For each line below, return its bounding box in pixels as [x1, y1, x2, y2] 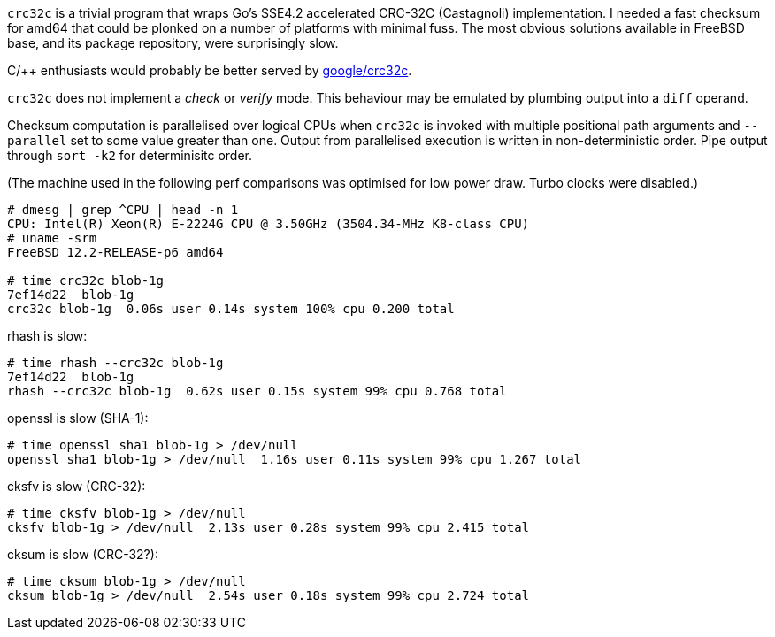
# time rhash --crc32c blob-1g [7, 356, 224, 370]
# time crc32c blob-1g [7, 273, 165, 288]
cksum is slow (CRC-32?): [7, 547, 158, 562]
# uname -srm [7, 231, 97, 245]
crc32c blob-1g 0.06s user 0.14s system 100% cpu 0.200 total [7, 302, 455, 316]
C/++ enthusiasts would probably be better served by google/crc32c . [7, 63, 412, 78]
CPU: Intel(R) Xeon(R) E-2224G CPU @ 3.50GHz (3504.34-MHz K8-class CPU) [7, 217, 530, 231]
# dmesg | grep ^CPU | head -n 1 [7, 203, 239, 217]
